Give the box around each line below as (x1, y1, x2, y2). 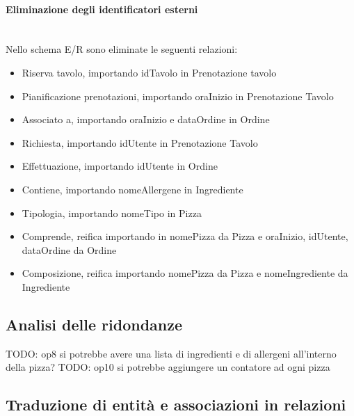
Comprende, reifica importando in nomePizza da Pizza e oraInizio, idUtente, (22, 229, 348, 243)
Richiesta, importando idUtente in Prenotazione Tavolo (22, 135, 258, 150)
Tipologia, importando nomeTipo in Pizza (22, 205, 202, 220)
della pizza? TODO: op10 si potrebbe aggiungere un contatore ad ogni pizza (6, 360, 330, 374)
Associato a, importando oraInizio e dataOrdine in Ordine (22, 112, 270, 127)
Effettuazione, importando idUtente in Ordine (22, 159, 218, 173)
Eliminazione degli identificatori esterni (6, 1, 198, 16)
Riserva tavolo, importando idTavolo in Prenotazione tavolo (22, 65, 277, 79)
